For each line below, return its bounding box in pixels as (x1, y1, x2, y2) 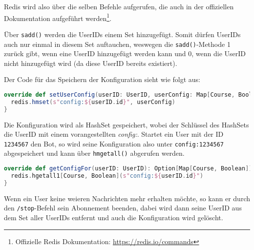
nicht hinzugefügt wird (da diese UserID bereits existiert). (4, 58, 177, 68)
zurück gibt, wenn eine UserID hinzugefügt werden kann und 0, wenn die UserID (4, 48, 246, 59)
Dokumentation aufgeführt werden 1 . (4, 11, 112, 23)
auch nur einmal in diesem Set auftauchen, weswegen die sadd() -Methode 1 (4, 39, 231, 49)
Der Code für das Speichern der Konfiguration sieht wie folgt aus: (4, 74, 200, 84)
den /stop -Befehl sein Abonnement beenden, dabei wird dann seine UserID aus (4, 203, 242, 213)
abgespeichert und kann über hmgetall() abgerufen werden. (4, 148, 185, 158)
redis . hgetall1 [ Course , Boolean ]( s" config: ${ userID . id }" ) (11, 172, 204, 179)
